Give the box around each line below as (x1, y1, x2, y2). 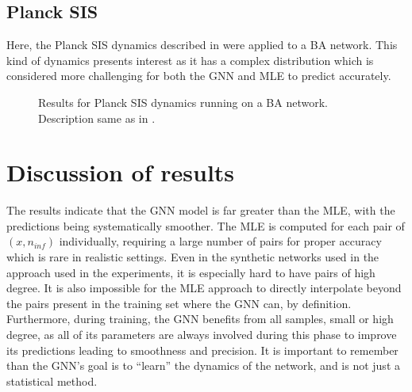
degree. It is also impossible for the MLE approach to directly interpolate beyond (6, 280, 402, 296)
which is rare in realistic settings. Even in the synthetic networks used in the (6, 249, 379, 265)
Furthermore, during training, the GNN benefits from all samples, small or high (6, 310, 394, 327)
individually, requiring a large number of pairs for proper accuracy (59, 233, 382, 249)
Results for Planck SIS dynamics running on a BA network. (38, 93, 328, 110)
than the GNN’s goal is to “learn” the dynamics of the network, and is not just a (6, 357, 400, 374)
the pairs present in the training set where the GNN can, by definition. (6, 295, 352, 311)
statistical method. (6, 372, 98, 389)
